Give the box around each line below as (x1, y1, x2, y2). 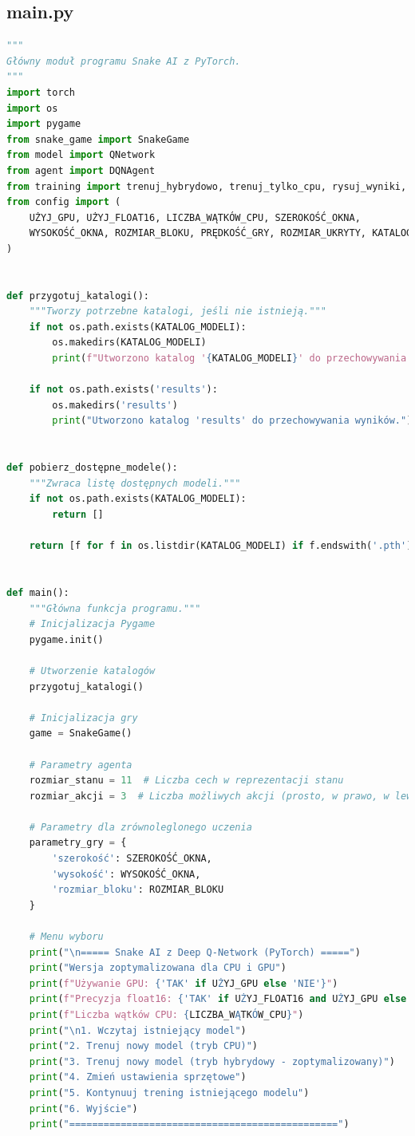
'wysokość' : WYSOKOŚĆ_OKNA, (52, 868, 201, 880)
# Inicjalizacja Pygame (29, 618, 156, 630)
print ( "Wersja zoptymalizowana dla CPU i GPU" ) (29, 962, 287, 974)
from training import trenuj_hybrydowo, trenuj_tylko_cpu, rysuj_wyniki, (6, 180, 407, 192)
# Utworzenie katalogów (29, 665, 156, 676)
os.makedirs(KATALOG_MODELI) (52, 337, 207, 349)
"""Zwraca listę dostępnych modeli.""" (29, 477, 241, 489)
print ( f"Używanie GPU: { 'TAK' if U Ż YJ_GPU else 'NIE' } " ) (29, 977, 338, 989)
